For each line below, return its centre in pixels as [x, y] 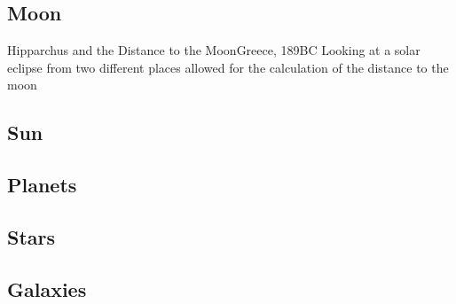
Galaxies [47, 288]
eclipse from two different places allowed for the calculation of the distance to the [228, 67]
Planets [42, 185]
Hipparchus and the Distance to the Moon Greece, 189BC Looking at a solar [214, 50]
